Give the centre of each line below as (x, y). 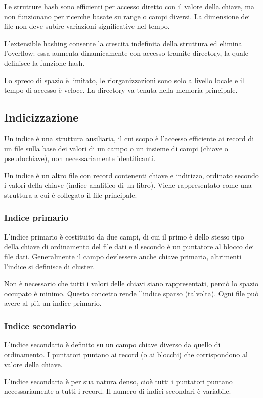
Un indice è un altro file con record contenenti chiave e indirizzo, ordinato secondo (131, 175)
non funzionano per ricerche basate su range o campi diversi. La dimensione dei (127, 16)
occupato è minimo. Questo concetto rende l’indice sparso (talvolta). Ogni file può (131, 293)
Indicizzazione (41, 117)
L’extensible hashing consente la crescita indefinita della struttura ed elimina (123, 43)
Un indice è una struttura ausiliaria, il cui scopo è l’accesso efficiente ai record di (129, 138)
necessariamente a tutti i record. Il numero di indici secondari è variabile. (118, 391)
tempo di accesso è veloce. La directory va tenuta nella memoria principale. (121, 90)
